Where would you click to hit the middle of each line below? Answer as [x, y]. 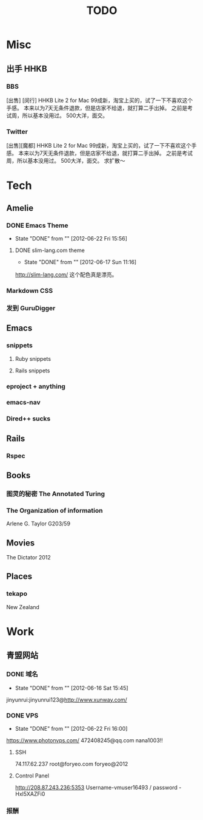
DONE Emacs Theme [37, 225]
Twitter [17, 131]
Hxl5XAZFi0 [30, 794]
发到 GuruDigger [31, 308]
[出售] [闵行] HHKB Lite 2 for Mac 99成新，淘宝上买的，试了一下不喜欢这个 [100, 100]
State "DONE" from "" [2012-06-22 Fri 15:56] [71, 239]
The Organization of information [55, 510]
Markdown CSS [30, 290]
